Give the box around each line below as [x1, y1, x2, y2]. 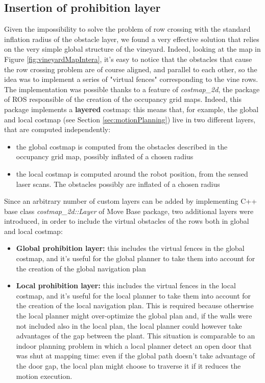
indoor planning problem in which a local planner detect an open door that [16, 340, 252, 351]
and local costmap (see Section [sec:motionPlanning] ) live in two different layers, [4, 114, 256, 124]
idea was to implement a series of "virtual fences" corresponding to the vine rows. [4, 74, 258, 84]
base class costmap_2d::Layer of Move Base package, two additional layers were [4, 205, 254, 216]
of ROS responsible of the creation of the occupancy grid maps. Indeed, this [4, 94, 242, 104]
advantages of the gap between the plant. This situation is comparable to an [16, 330, 255, 341]
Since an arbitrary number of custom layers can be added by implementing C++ [4, 196, 257, 206]
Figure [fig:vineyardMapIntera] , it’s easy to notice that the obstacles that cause [4, 53, 252, 64]
